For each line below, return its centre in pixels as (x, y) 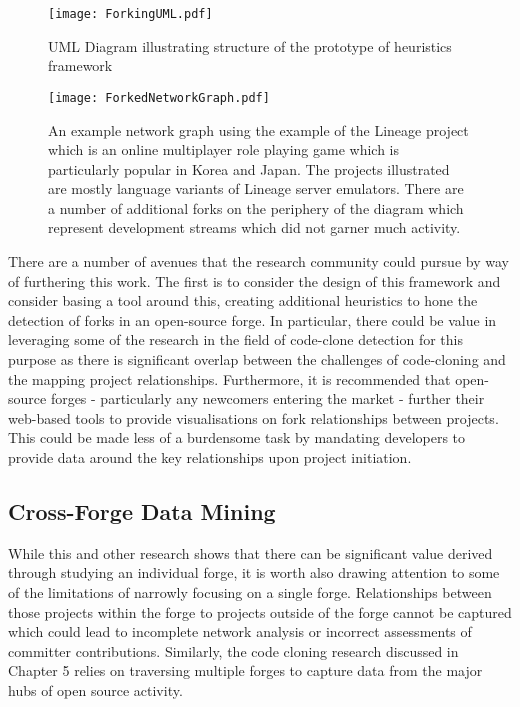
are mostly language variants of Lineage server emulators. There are (256, 188)
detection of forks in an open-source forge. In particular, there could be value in (252, 319)
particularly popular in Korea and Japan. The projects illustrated (249, 168)
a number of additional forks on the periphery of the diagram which (256, 207)
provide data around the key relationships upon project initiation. (210, 457)
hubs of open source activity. (95, 689)
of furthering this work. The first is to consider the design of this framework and (254, 280)
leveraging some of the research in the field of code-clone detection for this (235, 339)
